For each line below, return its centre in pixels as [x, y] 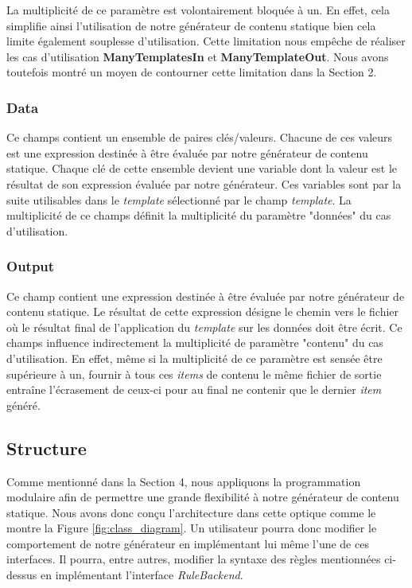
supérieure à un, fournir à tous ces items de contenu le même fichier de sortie [194, 374]
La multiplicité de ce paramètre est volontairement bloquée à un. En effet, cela [198, 10]
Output [31, 266]
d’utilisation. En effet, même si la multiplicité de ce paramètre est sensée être [194, 358]
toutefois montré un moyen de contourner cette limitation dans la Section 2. [192, 72]
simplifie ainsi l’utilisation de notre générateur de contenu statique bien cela [191, 25]
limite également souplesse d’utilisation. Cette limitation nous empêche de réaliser [206, 41]
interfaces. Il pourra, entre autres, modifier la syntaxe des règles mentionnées [194, 559]
